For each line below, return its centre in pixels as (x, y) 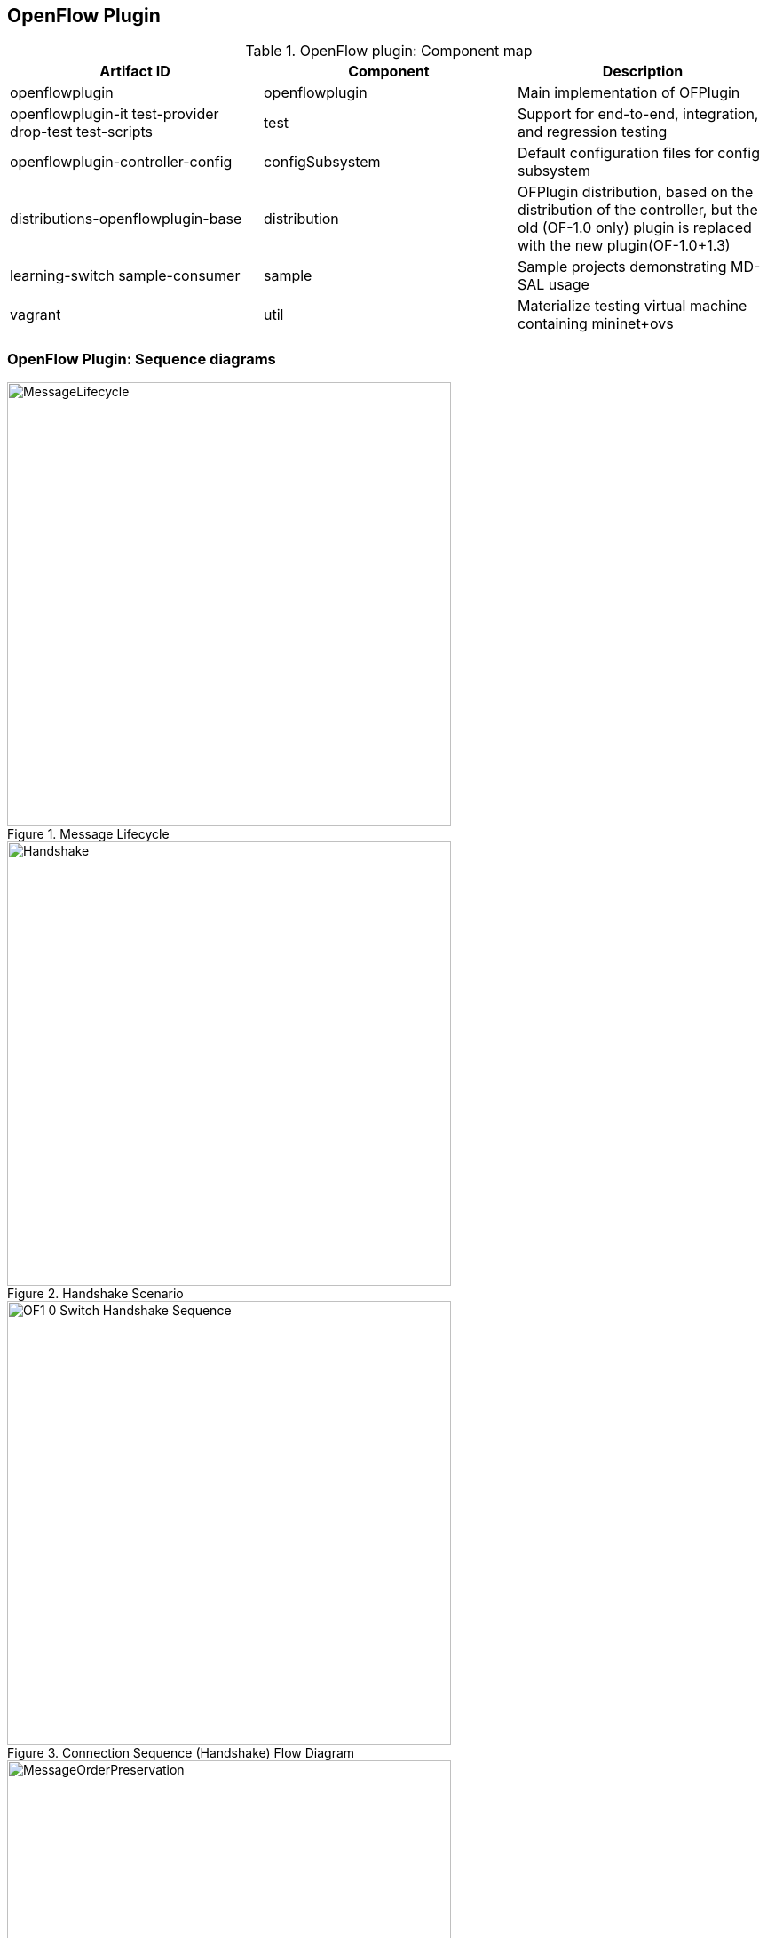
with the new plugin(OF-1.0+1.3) (624, 246)
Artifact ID (135, 72)
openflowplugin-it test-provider (115, 114)
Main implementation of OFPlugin (629, 93)
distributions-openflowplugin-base (126, 219)
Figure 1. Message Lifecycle (88, 834)
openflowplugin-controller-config (121, 162)
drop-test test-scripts (81, 132)
